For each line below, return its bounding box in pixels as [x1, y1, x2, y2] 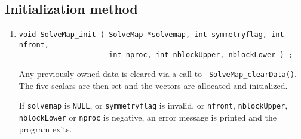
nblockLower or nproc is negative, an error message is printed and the [19, 111, 277, 123]
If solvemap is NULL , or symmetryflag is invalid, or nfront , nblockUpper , [19, 99, 288, 112]
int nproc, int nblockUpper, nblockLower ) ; [109, 50, 293, 59]
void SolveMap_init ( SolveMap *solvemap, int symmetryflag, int [19, 30, 284, 39]
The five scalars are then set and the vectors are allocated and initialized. [19, 79, 288, 91]
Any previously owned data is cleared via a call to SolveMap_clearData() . [19, 67, 297, 80]
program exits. [19, 122, 72, 135]
